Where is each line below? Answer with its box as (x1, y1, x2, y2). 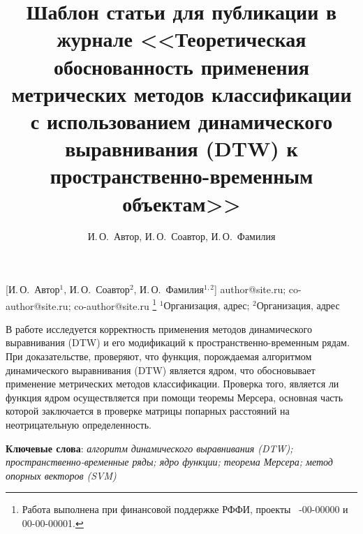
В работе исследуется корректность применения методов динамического (6, 321, 312, 336)
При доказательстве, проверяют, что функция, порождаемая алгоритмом (6, 349, 312, 364)
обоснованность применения (54, 52, 309, 80)
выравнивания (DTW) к (65, 134, 298, 163)
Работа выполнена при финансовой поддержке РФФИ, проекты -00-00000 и (22, 502, 348, 517)
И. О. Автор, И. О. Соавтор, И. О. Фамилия (87, 229, 276, 244)
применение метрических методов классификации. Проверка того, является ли (6, 376, 339, 391)
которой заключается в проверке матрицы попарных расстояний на (6, 403, 290, 418)
